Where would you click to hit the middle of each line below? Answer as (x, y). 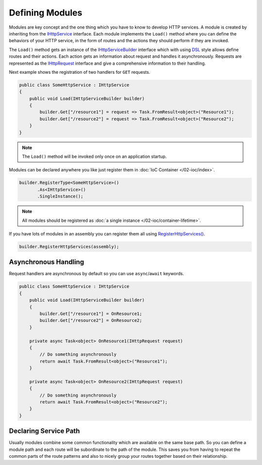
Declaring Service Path (44, 431)
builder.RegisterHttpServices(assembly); (69, 247)
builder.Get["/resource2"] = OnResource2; (91, 321)
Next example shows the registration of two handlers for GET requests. (80, 72)
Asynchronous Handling (47, 262)
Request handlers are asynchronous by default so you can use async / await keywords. (97, 274)
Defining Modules (46, 13)
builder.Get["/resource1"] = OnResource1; (91, 314)
